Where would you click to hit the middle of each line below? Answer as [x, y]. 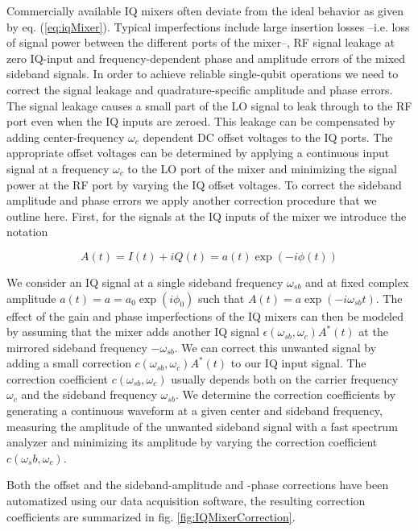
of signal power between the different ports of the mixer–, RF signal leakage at [201, 42]
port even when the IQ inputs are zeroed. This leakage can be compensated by [201, 121]
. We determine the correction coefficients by [286, 394]
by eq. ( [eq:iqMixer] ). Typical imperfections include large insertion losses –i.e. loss [208, 26]
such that [221, 298]
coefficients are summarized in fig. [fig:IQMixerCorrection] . [151, 516]
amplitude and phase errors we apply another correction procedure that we [192, 200]
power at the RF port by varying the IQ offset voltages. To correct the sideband [204, 184]
